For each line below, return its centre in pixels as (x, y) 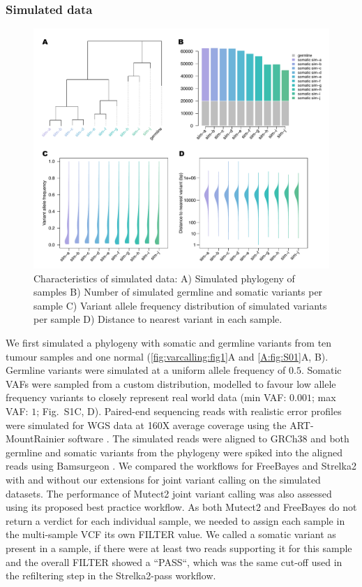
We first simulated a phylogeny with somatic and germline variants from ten (169, 343)
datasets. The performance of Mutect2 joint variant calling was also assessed (169, 493)
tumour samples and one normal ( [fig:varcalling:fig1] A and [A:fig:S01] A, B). (167, 356)
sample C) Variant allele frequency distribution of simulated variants (180, 305)
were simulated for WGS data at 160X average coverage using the (146, 425)
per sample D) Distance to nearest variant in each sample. (158, 319)
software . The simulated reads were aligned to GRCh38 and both (209, 439)
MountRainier (36, 439)
